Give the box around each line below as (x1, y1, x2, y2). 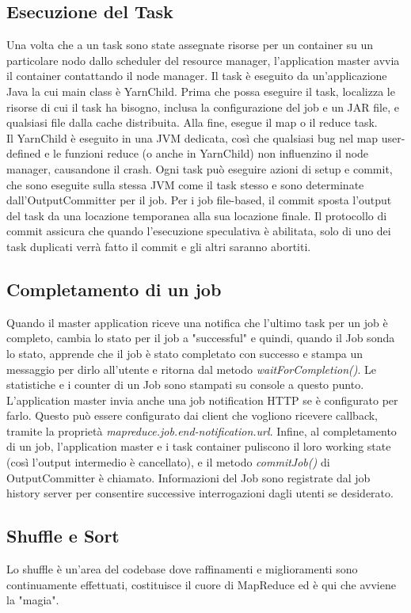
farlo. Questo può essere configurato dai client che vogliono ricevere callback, (6, 407, 379, 424)
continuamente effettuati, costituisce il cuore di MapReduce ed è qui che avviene (6, 576, 396, 592)
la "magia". (6, 592, 59, 608)
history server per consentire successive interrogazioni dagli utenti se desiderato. (6, 485, 394, 501)
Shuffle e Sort (6, 524, 120, 548)
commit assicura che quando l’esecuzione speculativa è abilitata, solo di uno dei (6, 223, 391, 239)
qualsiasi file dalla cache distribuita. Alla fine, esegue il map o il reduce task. (6, 114, 378, 131)
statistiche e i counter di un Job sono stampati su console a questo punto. (6, 376, 364, 393)
